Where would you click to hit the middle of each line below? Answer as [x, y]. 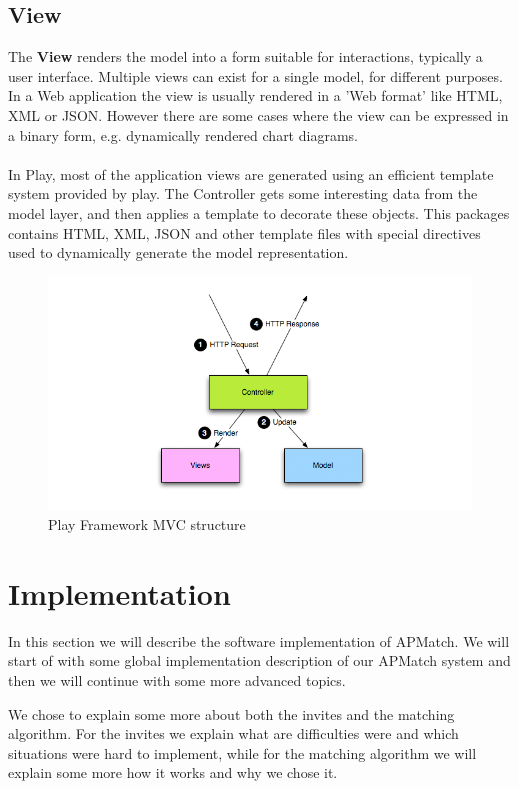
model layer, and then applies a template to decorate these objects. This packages [259, 212]
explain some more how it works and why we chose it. [173, 772]
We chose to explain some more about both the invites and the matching [231, 713]
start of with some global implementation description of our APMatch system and [259, 660]
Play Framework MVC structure [147, 524]
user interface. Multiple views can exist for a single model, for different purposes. [255, 75]
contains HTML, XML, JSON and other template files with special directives [244, 232]
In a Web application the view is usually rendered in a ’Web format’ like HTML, [255, 95]
